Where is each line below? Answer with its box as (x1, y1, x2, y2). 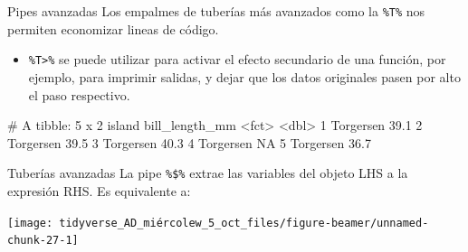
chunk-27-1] (7, 234, 79, 247)
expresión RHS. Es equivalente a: (7, 181, 191, 200)
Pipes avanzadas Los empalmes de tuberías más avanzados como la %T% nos (7, 2, 425, 20)
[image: (7, 216, 53, 229)
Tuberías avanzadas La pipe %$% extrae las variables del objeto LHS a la (7, 163, 408, 182)
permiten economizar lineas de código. (7, 19, 219, 38)
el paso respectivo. (28, 85, 130, 104)
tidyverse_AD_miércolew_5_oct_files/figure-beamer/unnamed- (59, 216, 429, 229)
